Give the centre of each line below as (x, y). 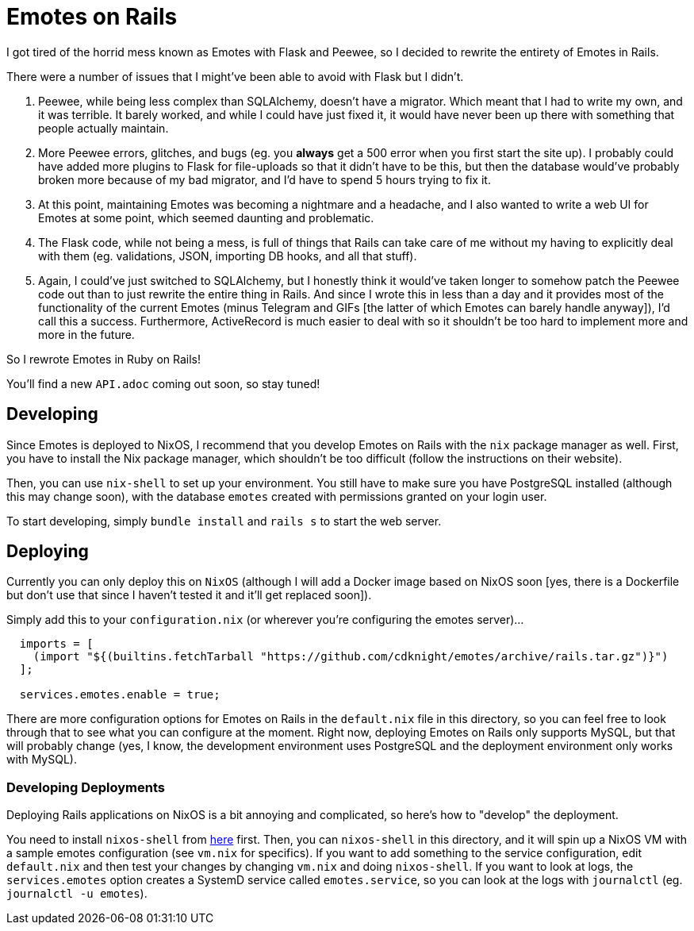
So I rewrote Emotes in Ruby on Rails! (104, 359)
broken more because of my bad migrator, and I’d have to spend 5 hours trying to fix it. (265, 179)
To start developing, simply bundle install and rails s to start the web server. (224, 521)
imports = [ (56, 644)
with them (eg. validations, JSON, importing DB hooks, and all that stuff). (228, 256)
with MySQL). (42, 760)
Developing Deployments (86, 787)
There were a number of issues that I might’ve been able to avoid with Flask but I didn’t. (235, 76)
